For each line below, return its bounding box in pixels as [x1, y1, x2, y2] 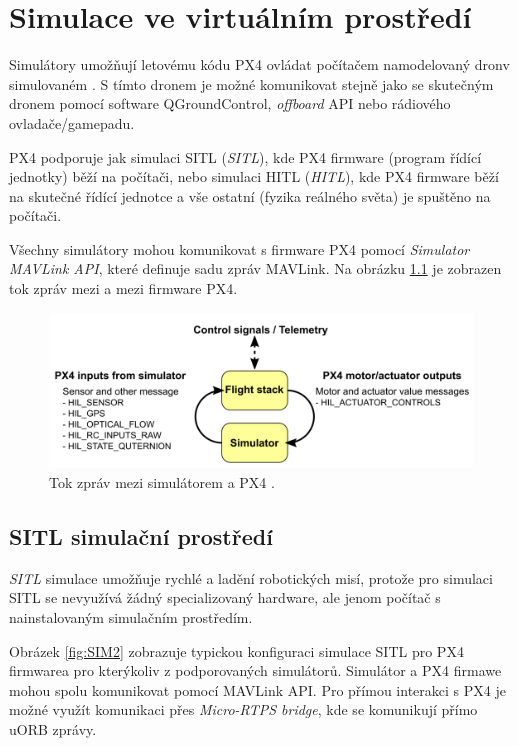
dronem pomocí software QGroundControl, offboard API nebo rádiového [9, 93, 451, 114]
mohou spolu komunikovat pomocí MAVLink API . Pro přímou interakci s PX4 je [9, 679, 506, 700]
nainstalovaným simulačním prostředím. [9, 606, 253, 627]
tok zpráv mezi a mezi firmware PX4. [9, 278, 238, 299]
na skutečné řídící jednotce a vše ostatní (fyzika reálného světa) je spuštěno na [9, 185, 491, 206]
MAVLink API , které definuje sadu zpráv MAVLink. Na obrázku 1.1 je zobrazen [9, 258, 502, 279]
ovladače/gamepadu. [9, 112, 135, 133]
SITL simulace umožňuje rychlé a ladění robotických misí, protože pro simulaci [9, 567, 493, 588]
